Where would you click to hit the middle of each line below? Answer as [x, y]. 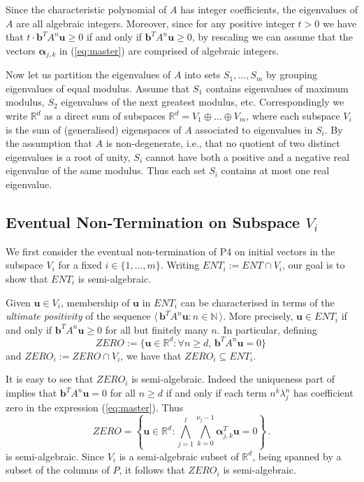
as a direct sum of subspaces [105, 116]
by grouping [292, 75]
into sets [203, 75]
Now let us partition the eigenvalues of [88, 75]
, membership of [95, 302]
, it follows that [152, 470]
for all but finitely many [156, 329]
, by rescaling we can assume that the [272, 37]
